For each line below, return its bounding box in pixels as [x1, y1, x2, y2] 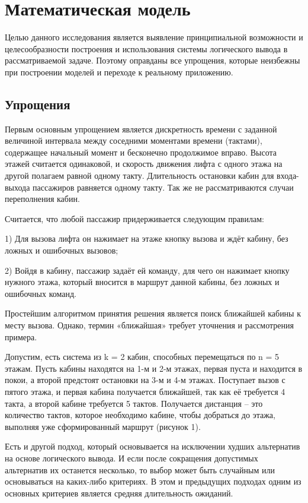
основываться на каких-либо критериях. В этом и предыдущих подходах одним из [5, 475, 301, 488]
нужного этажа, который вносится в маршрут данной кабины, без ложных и [5, 276, 280, 288]
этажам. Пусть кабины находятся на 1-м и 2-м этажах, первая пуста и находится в [5, 362, 303, 374]
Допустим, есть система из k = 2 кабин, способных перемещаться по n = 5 [5, 350, 280, 363]
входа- [277, 169, 299, 182]
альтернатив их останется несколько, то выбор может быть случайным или [5, 463, 275, 476]
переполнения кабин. [5, 192, 80, 205]
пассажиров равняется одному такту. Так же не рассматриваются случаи [33, 181, 294, 193]
